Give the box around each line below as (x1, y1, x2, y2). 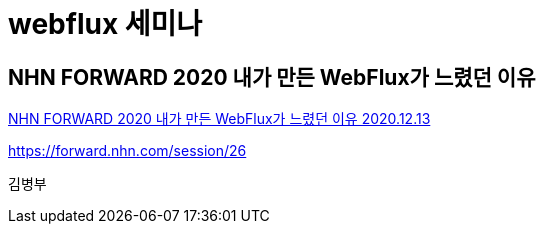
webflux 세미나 (8, 7, 203, 41)
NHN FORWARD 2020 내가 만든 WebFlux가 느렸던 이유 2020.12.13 (8, 110, 431, 128)
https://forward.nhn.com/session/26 (8, 142, 247, 160)
